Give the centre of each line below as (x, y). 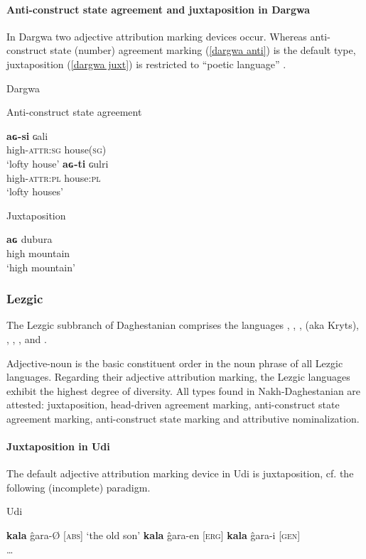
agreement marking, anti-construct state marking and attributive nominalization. (183, 418)
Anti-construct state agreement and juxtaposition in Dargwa (158, 9)
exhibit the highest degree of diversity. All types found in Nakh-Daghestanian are (184, 390)
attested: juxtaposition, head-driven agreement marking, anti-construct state (173, 405)
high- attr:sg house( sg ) (56, 150)
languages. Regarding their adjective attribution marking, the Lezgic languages (178, 377)
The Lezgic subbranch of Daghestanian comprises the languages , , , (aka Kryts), (183, 325)
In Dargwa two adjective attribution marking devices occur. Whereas (157, 36)
